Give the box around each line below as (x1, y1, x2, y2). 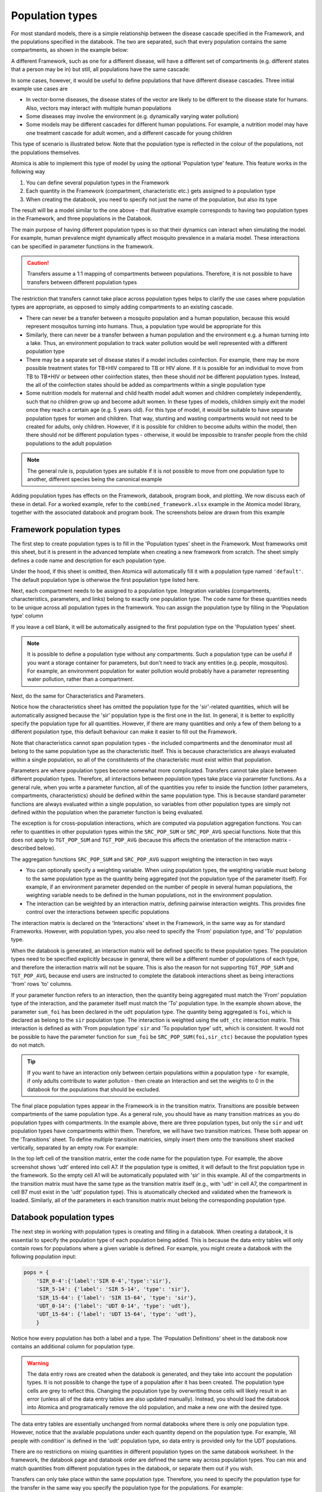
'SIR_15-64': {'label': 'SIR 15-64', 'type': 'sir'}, (36, 1294, 197, 1301)
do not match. (11, 1041, 45, 1049)
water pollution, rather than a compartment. (27, 676, 134, 683)
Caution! (27, 259, 49, 266)
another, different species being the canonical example (27, 475, 162, 483)
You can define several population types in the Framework (26, 179, 169, 186)
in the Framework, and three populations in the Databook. (11, 215, 153, 222)
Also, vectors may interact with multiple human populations (26, 104, 172, 112)
